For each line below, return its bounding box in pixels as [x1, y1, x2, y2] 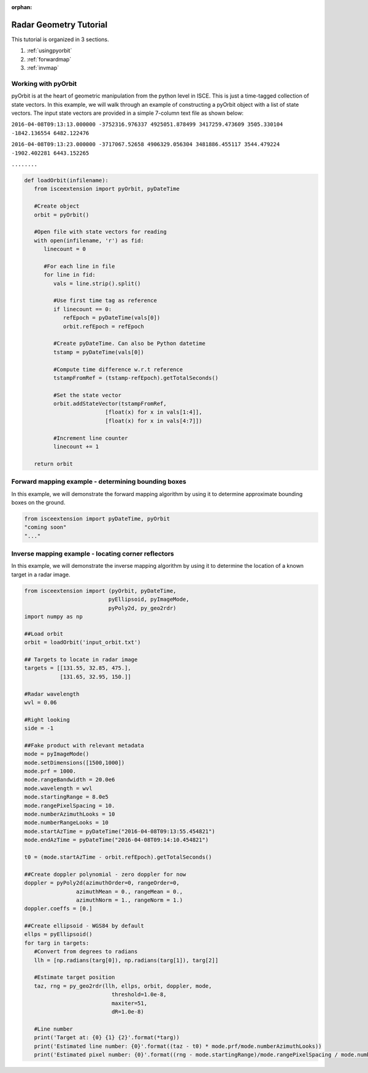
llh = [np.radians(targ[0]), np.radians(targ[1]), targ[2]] [34, 956, 219, 964]
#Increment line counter [53, 435, 128, 441]
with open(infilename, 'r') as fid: [34, 237, 144, 244]
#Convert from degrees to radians [34, 948, 138, 955]
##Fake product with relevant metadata [24, 742, 144, 749]
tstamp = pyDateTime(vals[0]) [53, 349, 144, 355]
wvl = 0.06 [24, 699, 57, 706]
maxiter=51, [111, 999, 147, 1007]
